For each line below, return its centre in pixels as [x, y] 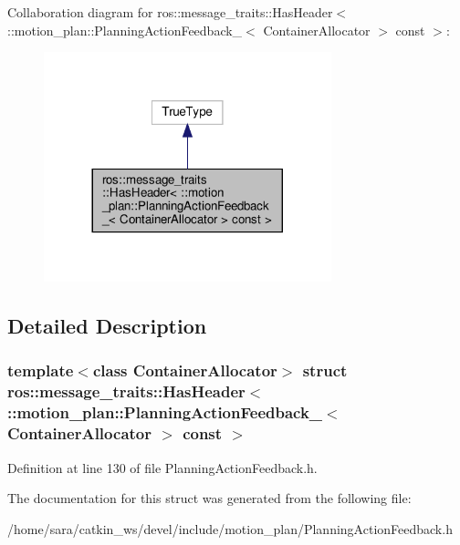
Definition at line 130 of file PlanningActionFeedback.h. [162, 467]
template [41, 370]
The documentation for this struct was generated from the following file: [209, 498]
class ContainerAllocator [185, 370]
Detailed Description [107, 326]
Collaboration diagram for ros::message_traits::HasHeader [170, 12]
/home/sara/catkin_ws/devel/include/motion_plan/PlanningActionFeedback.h [230, 528]
